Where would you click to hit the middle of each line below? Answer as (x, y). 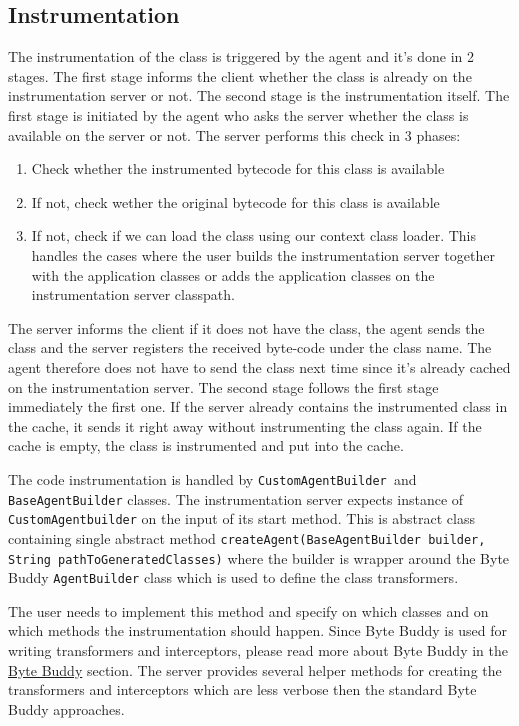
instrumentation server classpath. (133, 294)
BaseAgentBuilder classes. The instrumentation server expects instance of (236, 498)
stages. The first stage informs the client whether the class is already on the (240, 75)
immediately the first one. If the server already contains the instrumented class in (258, 406)
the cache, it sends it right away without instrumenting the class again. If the (245, 425)
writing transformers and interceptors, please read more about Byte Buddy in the (258, 650)
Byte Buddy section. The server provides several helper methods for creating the (255, 669)
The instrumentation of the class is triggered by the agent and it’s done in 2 (241, 56)
